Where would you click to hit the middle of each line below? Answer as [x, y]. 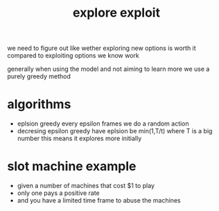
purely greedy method [39, 76]
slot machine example [72, 166]
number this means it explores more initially [79, 138]
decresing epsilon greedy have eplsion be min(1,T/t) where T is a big [115, 131]
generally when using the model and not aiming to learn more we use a [108, 69]
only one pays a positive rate [59, 193]
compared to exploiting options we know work [73, 56]
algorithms [39, 104]
